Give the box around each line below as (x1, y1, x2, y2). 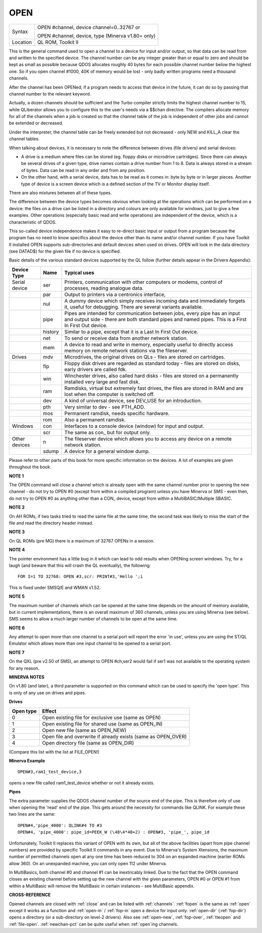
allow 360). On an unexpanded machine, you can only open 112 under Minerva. (9, 860, 167, 866)
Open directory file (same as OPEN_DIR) (42, 739, 134, 746)
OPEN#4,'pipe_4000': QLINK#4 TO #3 (17, 822, 102, 828)
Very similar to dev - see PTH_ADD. (64, 403, 146, 410)
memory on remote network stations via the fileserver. (64, 347, 189, 354)
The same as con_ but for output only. (64, 429, 151, 436)
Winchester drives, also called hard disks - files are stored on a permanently (64, 372, 239, 379)
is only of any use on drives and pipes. (9, 689, 86, 696)
